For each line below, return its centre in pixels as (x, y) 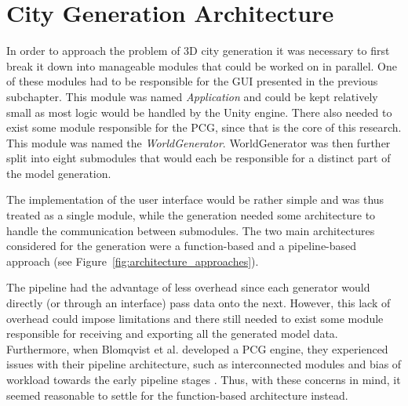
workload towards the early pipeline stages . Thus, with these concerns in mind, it (204, 379)
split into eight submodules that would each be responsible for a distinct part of (199, 158)
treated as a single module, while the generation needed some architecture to (191, 215)
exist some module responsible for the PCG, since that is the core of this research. (204, 127)
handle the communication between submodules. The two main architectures (191, 230)
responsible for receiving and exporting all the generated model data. (172, 333)
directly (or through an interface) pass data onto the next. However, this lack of (199, 303)
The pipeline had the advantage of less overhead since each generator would (188, 287)
